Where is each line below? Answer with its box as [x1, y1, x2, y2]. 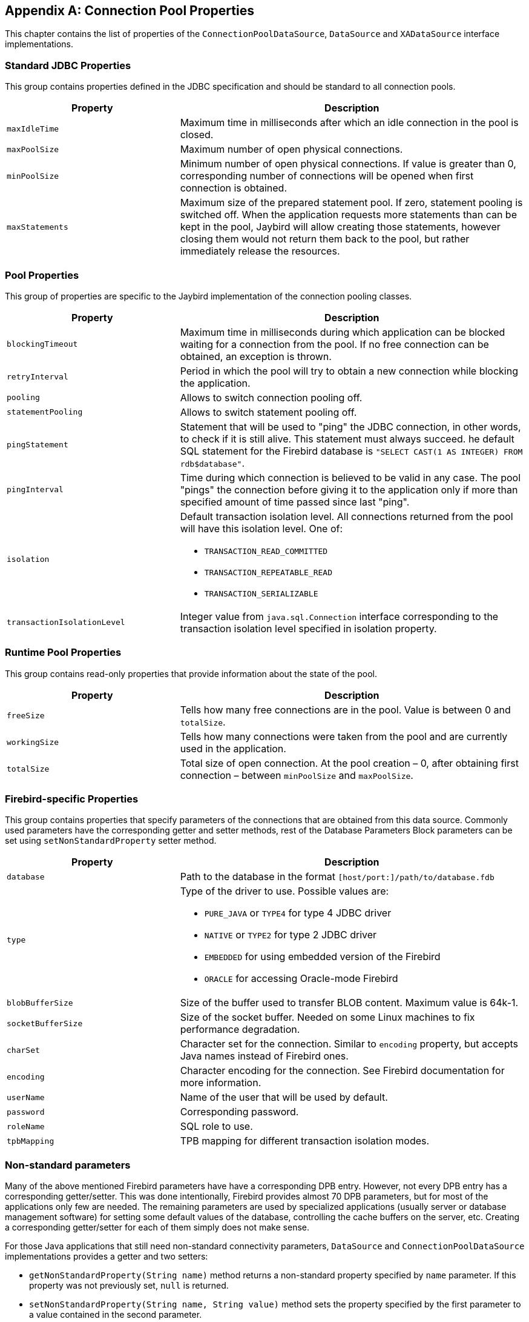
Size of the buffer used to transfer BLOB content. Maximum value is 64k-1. [180, 997, 519, 1009]
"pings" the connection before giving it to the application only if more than [180, 483, 518, 496]
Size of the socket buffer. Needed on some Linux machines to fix [180, 1011, 475, 1024]
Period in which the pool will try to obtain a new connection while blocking [180, 364, 519, 377]
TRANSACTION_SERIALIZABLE [204, 589, 318, 598]
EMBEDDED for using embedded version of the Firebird [204, 950, 441, 963]
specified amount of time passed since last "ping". [180, 495, 410, 508]
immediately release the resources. [180, 245, 340, 258]
